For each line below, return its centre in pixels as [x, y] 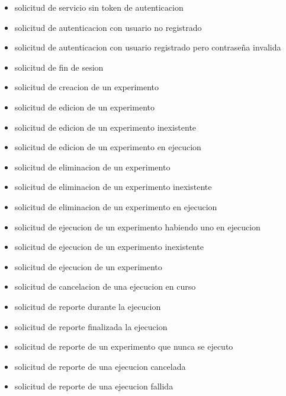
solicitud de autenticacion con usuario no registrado [108, 27]
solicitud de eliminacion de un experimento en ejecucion [116, 206]
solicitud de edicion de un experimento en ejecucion [108, 147]
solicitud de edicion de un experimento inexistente [105, 127]
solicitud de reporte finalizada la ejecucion [91, 326]
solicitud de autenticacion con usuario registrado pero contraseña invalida [148, 47]
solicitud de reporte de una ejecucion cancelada [100, 366]
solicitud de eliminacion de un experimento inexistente [113, 187]
